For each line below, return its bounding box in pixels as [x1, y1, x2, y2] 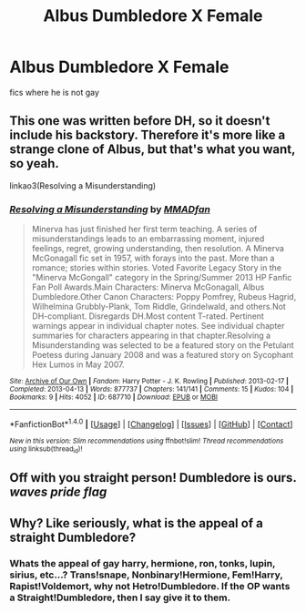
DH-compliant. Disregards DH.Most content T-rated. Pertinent [31, 311, 264, 322]
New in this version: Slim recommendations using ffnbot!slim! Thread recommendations [9, 436, 284, 445]
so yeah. [9, 156, 59, 171]
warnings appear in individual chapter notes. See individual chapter [31, 321, 285, 332]
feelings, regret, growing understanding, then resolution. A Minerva [31, 243, 285, 254]
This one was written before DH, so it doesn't [9, 113, 270, 128]
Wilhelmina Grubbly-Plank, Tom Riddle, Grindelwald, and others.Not [31, 301, 287, 312]
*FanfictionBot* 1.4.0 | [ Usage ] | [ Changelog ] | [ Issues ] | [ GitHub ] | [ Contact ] [9, 417, 293, 429]
